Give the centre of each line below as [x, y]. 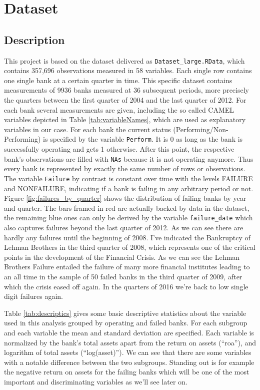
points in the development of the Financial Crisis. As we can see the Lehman [122, 257]
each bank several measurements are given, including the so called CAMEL [119, 109]
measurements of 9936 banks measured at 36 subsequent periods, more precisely [126, 90]
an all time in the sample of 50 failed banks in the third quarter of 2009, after [123, 276]
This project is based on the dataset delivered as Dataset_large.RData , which [124, 60]
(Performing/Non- [201, 129]
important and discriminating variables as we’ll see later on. [96, 381]
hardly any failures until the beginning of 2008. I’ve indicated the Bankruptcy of [127, 237]
